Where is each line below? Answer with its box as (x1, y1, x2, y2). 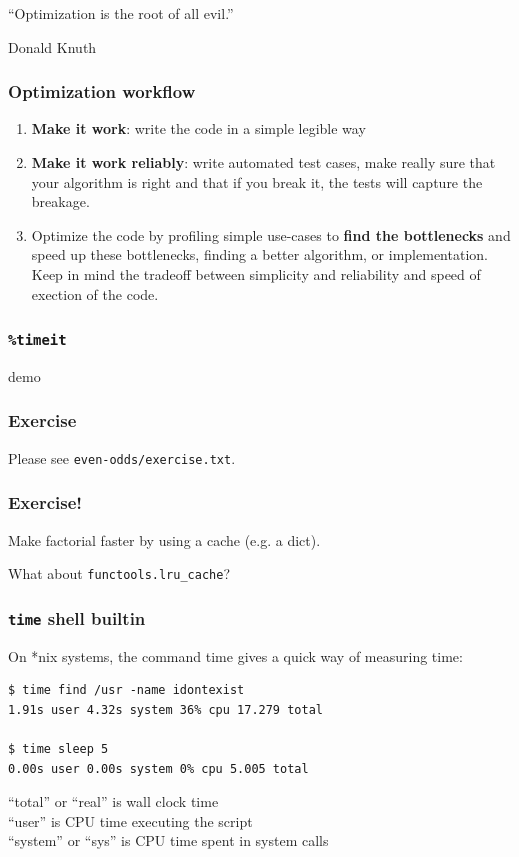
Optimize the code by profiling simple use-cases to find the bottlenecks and (31, 224, 511, 245)
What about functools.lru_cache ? (8, 563, 230, 584)
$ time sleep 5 (8, 742, 109, 757)
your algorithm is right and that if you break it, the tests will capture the (31, 171, 483, 192)
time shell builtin (8, 605, 146, 630)
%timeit (8, 332, 67, 349)
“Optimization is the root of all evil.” (8, 3, 234, 23)
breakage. (31, 191, 90, 212)
